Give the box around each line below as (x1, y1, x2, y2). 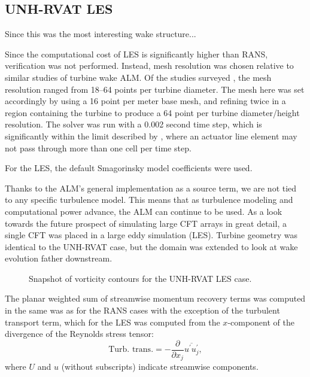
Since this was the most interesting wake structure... (5, 28, 196, 40)
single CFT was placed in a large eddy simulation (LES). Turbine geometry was (5, 229, 298, 241)
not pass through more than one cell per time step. (5, 141, 192, 154)
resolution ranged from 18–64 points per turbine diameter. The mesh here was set (5, 83, 305, 95)
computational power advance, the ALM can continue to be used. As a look (5, 205, 282, 217)
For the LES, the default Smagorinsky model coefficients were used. (5, 162, 253, 174)
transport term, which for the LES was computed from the (5, 315, 220, 328)
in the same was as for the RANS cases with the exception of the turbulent (5, 304, 280, 317)
